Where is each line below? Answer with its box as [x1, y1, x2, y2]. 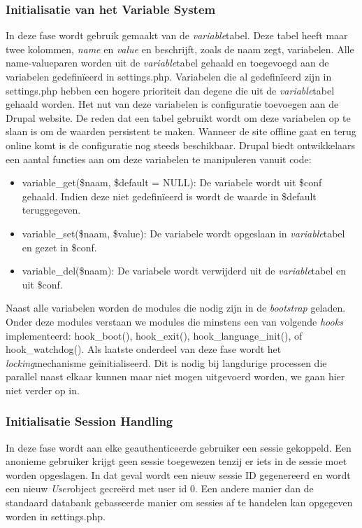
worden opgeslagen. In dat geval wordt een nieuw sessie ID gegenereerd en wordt [6, 467, 351, 482]
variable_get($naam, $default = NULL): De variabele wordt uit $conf [22, 175, 322, 190]
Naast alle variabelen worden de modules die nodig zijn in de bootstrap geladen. [6, 300, 346, 315]
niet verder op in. [6, 382, 80, 397]
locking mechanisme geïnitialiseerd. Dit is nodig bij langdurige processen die [6, 355, 327, 370]
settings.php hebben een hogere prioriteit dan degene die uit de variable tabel [6, 83, 335, 97]
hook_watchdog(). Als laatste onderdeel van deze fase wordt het [6, 342, 282, 356]
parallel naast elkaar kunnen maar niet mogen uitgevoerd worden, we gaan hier [6, 369, 345, 384]
